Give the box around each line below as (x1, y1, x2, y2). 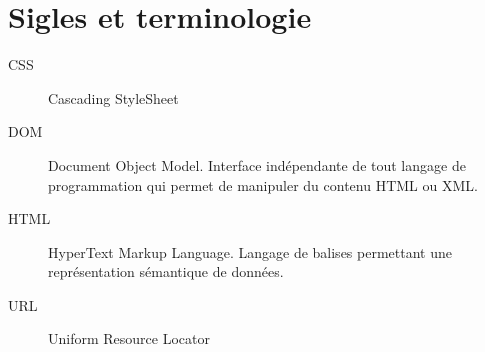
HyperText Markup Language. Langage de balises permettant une (48, 241, 452, 262)
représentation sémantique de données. (48, 261, 284, 282)
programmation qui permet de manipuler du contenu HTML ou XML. (48, 174, 478, 195)
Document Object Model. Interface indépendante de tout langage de (48, 154, 466, 175)
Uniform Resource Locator (48, 328, 210, 349)
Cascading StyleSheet (48, 87, 179, 108)
